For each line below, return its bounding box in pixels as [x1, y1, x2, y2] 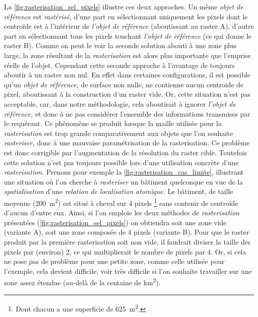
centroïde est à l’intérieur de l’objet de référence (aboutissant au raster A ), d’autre [4, 21, 254, 31]
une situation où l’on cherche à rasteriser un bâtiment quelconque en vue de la [4, 176, 243, 187]
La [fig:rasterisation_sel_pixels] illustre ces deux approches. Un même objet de [4, 1, 244, 11]
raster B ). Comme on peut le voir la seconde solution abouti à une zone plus [4, 40, 237, 51]
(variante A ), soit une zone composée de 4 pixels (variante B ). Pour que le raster [4, 227, 249, 237]
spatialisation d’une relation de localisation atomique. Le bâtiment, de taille [4, 186, 233, 196]
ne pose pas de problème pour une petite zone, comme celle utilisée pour [4, 256, 225, 266]
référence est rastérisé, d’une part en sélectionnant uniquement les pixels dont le [4, 11, 248, 21]
